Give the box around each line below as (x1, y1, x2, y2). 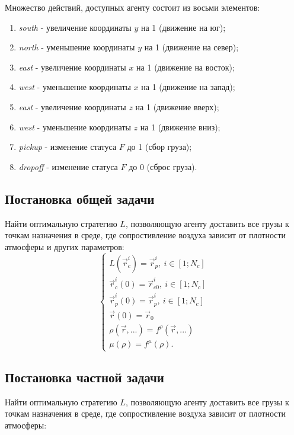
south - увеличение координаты (18, 21, 132, 33)
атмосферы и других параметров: (5, 240, 124, 252)
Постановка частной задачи (5, 368, 164, 386)
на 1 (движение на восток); (136, 60, 235, 73)
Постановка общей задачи (5, 189, 155, 207)
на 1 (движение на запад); (141, 81, 235, 93)
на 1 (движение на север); (144, 41, 239, 53)
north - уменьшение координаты (18, 41, 135, 53)
